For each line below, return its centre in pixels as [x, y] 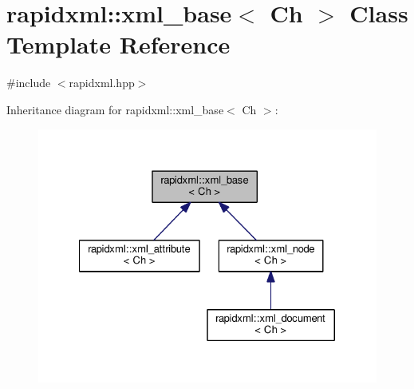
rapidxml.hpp [102, 83]
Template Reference [118, 44]
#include [29, 83]
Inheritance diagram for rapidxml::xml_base [115, 109]
